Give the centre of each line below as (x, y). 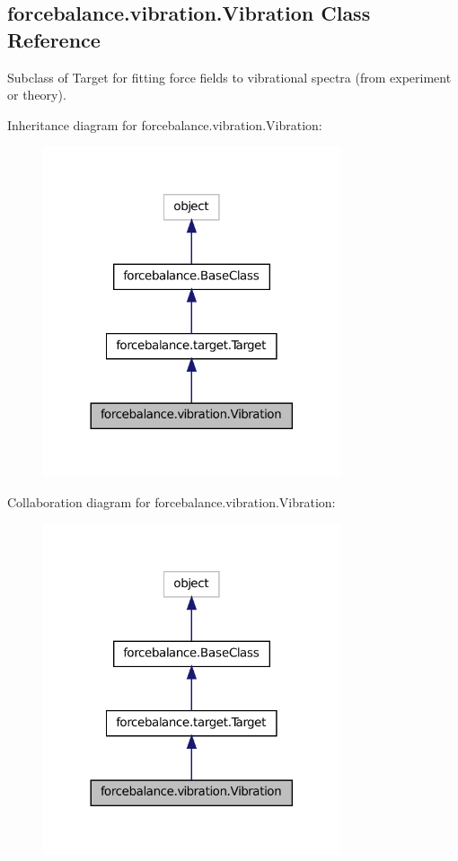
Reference (54, 39)
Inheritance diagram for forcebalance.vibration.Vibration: (165, 124)
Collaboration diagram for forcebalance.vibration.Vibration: (172, 501)
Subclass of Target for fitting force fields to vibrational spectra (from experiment (229, 77)
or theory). (37, 95)
